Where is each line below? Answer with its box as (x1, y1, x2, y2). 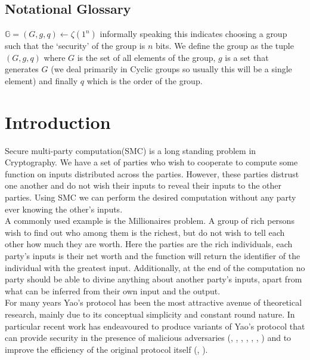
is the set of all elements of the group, (77, 51, 216, 63)
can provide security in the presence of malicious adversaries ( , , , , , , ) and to (5, 331, 292, 344)
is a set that (225, 51, 269, 63)
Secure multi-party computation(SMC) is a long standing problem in (5, 144, 256, 156)
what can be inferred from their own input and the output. (5, 284, 221, 297)
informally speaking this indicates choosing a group (100, 27, 287, 40)
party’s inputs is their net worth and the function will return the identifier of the (5, 250, 300, 262)
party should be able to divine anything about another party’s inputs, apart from (5, 273, 302, 285)
